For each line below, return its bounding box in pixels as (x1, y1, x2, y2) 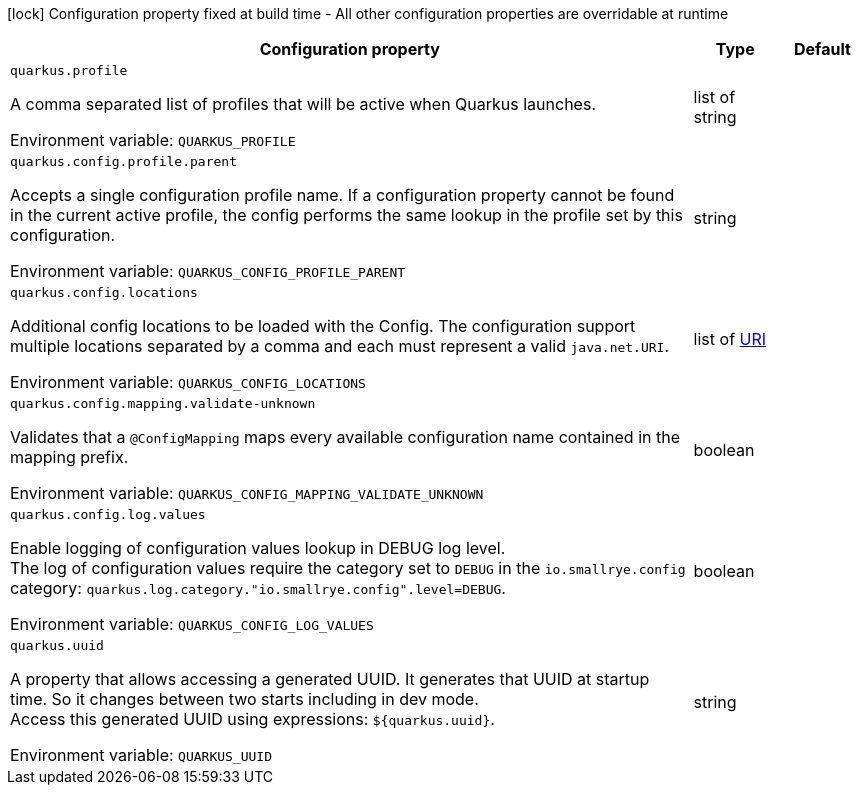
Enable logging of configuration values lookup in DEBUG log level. (10, 538, 506, 558)
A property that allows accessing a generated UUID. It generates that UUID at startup (10, 669, 650, 689)
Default (793, 39, 851, 59)
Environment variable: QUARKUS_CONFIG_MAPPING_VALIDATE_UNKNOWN (10, 483, 484, 503)
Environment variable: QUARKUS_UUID (10, 745, 273, 765)
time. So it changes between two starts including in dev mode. (10, 689, 479, 709)
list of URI (693, 328, 767, 349)
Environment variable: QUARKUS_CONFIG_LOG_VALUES (10, 614, 374, 634)
